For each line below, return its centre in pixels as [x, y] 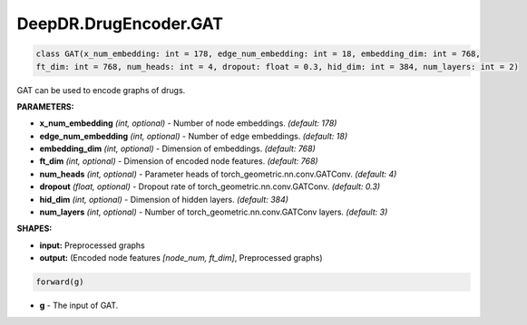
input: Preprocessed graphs [92, 245]
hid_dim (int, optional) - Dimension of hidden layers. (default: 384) [164, 199]
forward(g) [60, 282]
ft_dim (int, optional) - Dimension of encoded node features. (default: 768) [179, 161]
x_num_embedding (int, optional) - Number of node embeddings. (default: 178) [188, 123]
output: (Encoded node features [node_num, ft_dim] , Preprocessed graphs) [181, 258]
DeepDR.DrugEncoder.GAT [120, 24]
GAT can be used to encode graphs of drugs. [101, 90]
